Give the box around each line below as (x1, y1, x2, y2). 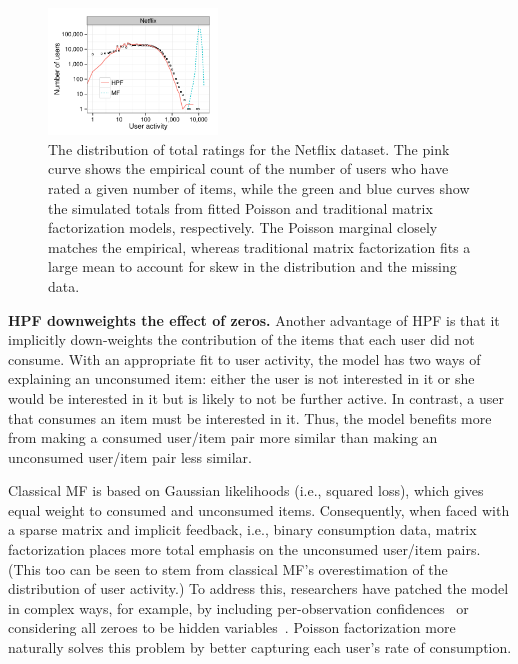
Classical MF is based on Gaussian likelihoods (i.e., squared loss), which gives (8, 480, 484, 501)
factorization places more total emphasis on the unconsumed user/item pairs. (8, 539, 481, 560)
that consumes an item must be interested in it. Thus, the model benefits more (8, 407, 492, 428)
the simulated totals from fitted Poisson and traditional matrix (48, 197, 433, 218)
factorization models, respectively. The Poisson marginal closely (48, 217, 438, 238)
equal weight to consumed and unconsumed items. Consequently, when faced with (8, 499, 510, 520)
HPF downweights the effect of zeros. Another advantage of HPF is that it (8, 309, 500, 330)
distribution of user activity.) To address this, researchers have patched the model (8, 578, 509, 599)
